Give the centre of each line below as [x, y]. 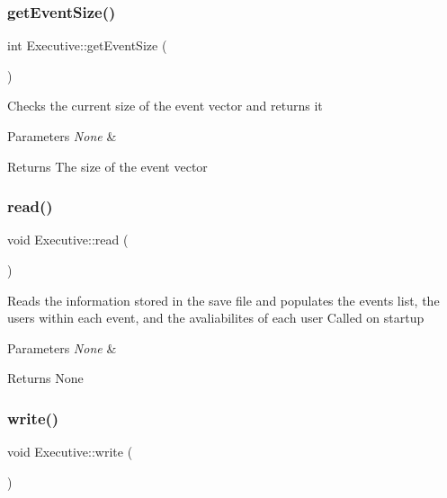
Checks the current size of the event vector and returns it [165, 106]
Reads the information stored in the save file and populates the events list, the [223, 300]
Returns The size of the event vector [107, 166]
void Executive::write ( [70, 452]
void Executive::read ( [68, 240]
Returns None [45, 378]
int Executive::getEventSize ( [87, 45]
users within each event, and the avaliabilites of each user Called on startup [216, 318]
